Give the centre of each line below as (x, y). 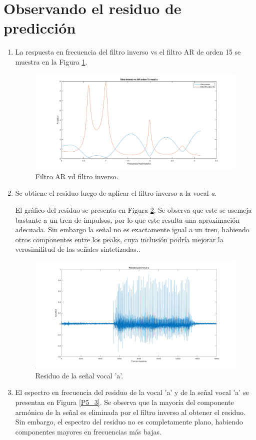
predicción (40, 28)
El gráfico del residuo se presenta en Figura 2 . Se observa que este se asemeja (133, 210)
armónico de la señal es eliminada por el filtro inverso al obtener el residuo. (130, 412)
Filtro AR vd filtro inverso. (77, 176)
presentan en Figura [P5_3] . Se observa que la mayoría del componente (124, 402)
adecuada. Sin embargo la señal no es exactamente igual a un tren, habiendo (132, 230)
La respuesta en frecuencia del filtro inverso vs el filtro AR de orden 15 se (128, 52)
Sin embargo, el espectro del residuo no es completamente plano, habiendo (129, 422)
